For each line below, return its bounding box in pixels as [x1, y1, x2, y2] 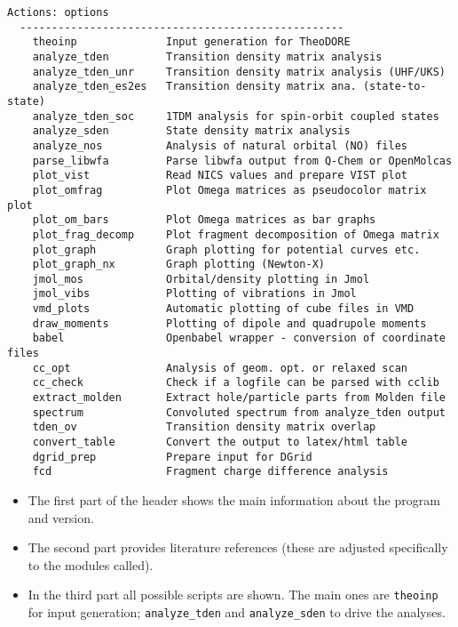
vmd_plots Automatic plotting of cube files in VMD [32, 302, 415, 316]
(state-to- [362, 80, 427, 93]
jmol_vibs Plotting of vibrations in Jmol [32, 287, 357, 301]
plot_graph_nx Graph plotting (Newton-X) [32, 258, 325, 271]
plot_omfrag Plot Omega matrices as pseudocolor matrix [32, 183, 427, 197]
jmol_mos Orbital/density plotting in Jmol [32, 272, 370, 285]
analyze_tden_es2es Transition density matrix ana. [32, 80, 357, 93]
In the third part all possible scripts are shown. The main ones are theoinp [28, 585, 438, 604]
